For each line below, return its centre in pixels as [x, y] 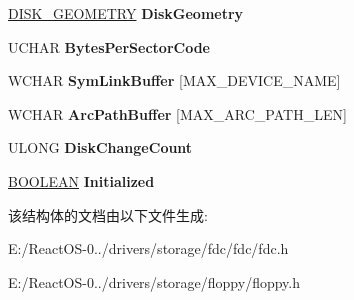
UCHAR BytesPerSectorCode [109, 46]
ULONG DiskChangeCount [100, 147]
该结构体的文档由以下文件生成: [108, 214]
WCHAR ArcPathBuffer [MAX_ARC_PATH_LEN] [177, 113]
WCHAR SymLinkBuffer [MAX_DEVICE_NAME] [174, 80]
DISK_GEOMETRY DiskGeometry [126, 13]
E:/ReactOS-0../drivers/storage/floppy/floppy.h [154, 281]
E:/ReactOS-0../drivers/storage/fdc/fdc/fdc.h [148, 248]
